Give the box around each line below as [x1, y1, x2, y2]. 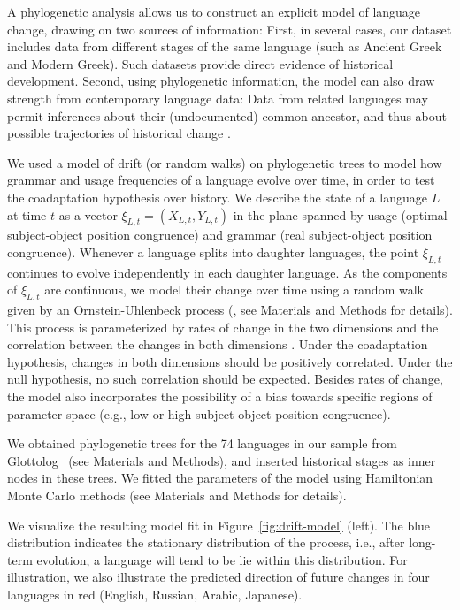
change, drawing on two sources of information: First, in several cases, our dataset [7, 19, 452, 38]
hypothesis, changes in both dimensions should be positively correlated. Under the [7, 352, 453, 370]
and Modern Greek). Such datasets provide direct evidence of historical [7, 54, 394, 72]
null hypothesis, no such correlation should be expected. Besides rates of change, [7, 370, 443, 388]
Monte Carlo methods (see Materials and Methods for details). [7, 486, 347, 505]
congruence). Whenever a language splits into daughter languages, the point [7, 242, 419, 261]
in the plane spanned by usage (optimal [233, 205, 448, 224]
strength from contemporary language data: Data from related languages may [7, 88, 428, 107]
